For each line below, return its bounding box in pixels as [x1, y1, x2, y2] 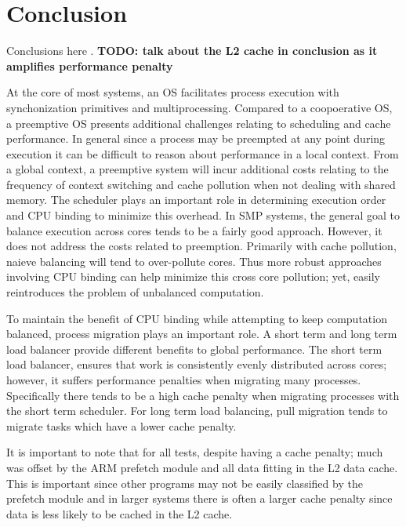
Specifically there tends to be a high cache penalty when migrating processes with [6, 387, 400, 403]
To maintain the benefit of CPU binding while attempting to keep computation [6, 310, 387, 326]
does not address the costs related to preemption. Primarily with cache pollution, [6, 238, 397, 254]
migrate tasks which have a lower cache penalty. [6, 417, 237, 434]
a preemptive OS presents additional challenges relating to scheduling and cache [6, 114, 391, 131]
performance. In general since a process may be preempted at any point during [6, 130, 386, 147]
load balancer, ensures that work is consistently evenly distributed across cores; [6, 356, 387, 373]
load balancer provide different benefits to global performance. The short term [6, 340, 382, 357]
